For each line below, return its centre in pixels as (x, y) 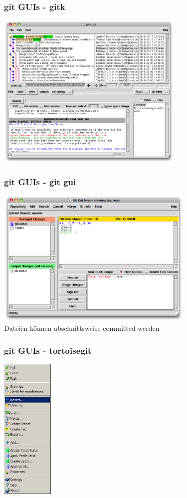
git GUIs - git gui (40, 182)
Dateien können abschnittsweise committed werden (82, 328)
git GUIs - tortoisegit (48, 350)
